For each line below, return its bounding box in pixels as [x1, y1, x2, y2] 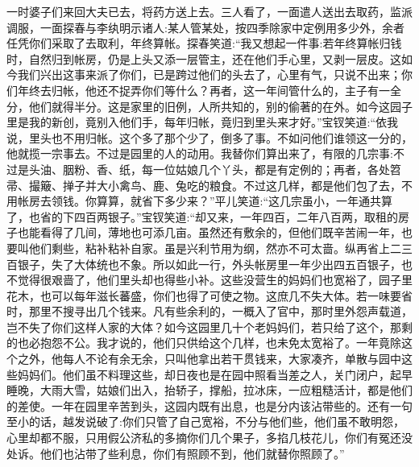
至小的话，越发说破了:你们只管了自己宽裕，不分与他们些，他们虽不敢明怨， [6, 413, 404, 430]
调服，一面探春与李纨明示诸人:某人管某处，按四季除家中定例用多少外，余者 [6, 19, 404, 35]
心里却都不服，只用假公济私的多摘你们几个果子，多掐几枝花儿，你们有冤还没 [6, 429, 413, 446]
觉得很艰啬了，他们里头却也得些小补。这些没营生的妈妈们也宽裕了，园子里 [17, 271, 413, 288]
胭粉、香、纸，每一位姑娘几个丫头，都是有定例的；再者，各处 [62, 160, 390, 177]
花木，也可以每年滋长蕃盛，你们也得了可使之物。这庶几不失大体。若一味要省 [6, 287, 413, 304]
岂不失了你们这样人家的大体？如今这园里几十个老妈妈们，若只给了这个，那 [6, 318, 401, 335]
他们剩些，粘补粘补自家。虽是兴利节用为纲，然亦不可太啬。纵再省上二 [28, 239, 401, 256]
